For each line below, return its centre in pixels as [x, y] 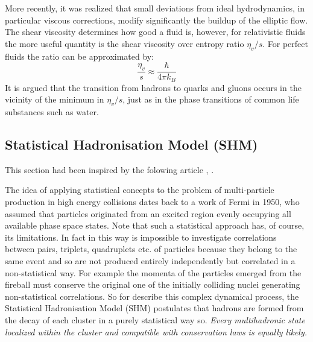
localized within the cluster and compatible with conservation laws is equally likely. [156, 331]
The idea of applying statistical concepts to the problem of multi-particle [140, 190]
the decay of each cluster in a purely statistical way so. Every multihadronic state [155, 320]
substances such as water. [52, 112]
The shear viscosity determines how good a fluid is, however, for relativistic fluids [155, 32]
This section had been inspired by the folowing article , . [109, 169]
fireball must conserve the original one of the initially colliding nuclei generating [153, 284]
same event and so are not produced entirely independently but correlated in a [150, 261]
